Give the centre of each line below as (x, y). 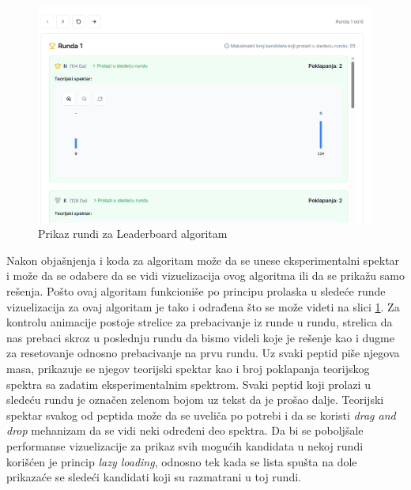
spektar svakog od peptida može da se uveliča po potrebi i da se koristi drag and (201, 415)
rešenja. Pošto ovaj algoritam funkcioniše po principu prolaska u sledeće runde (196, 291)
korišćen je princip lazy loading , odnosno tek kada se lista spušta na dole (182, 461)
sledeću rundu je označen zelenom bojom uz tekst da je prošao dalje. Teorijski (195, 400)
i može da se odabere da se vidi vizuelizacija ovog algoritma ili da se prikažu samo (205, 275)
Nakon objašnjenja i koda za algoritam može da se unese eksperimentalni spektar (203, 260)
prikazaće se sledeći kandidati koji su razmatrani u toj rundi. (154, 477)
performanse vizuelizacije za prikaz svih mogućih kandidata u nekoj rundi (185, 446)
